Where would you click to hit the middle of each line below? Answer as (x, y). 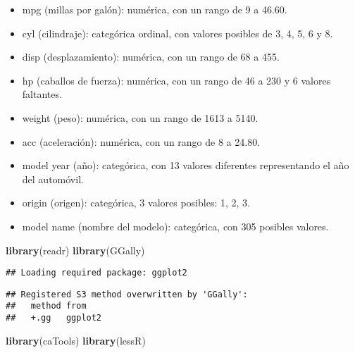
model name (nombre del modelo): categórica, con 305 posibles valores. (175, 226)
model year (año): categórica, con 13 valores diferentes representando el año (186, 165)
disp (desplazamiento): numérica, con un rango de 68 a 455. (151, 57)
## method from (46, 306)
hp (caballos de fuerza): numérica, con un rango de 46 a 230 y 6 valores (176, 80)
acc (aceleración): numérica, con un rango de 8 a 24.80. (141, 141)
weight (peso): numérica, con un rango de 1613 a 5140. (140, 117)
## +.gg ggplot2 (54, 318)
